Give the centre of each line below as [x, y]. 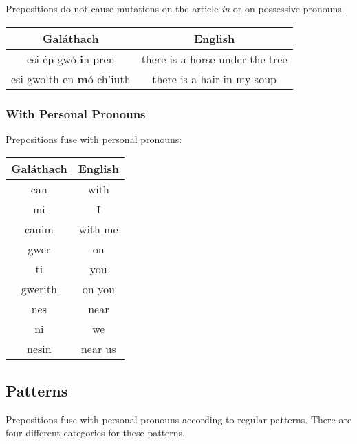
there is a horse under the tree [214, 59]
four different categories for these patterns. [95, 433]
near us [98, 349]
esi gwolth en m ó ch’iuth [71, 78]
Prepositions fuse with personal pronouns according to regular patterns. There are [179, 419]
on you [98, 289]
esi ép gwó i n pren [71, 59]
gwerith [39, 289]
